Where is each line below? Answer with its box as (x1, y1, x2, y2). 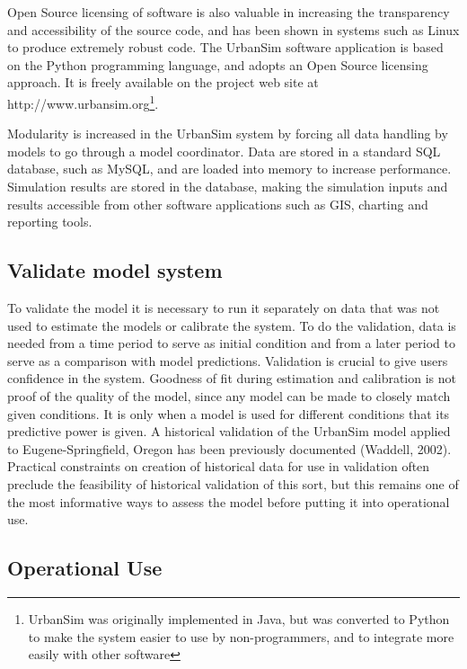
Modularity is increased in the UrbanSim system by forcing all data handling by (7, 124, 448, 143)
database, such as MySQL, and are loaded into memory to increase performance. (7, 159, 452, 178)
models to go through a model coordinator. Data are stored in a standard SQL (7, 141, 441, 160)
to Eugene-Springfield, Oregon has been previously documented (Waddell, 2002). (7, 439, 452, 458)
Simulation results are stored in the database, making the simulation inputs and (7, 177, 448, 195)
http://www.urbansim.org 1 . (7, 91, 159, 112)
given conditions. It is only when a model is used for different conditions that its (7, 404, 450, 423)
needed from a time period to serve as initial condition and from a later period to (7, 334, 455, 352)
